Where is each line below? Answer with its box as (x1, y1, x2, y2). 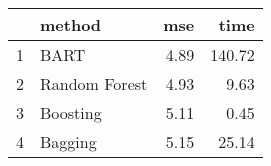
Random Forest (40, 72, 148, 95)
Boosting (40, 101, 102, 124)
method (40, 13, 102, 36)
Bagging (40, 130, 97, 153)
